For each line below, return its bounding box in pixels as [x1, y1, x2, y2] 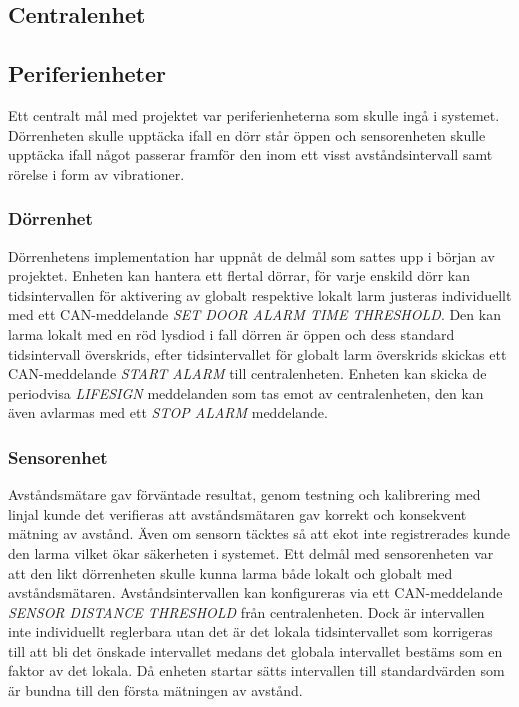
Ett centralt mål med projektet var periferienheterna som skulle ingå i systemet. [8, 104, 500, 125]
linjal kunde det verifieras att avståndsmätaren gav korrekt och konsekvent [8, 503, 467, 524]
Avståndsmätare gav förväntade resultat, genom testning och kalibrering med [8, 484, 481, 505]
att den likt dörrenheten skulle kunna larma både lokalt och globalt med [8, 562, 453, 583]
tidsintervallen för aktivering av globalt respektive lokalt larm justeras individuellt [8, 284, 512, 305]
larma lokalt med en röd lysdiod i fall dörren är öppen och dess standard [8, 323, 455, 344]
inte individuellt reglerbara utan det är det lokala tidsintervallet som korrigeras [8, 621, 493, 642]
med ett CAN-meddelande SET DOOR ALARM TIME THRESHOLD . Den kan [8, 304, 501, 325]
